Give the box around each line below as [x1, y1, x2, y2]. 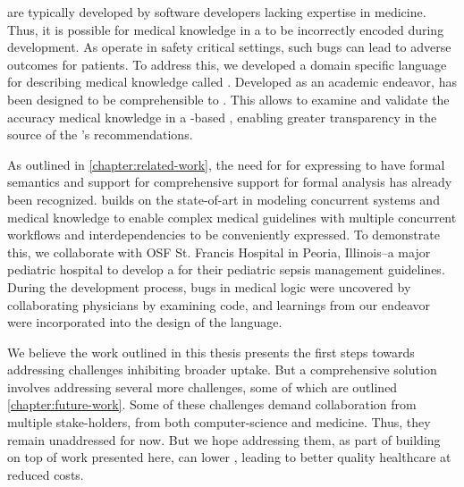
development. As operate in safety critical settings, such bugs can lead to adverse [7, 38, 451, 56]
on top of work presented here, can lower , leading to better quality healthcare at [7, 448, 451, 466]
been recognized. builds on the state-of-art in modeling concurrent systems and [7, 189, 440, 208]
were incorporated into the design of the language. [7, 313, 283, 332]
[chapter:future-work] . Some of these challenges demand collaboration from [7, 395, 417, 414]
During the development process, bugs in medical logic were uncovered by [7, 277, 411, 296]
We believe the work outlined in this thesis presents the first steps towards [7, 342, 415, 361]
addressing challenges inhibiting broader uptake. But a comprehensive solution [7, 360, 437, 379]
